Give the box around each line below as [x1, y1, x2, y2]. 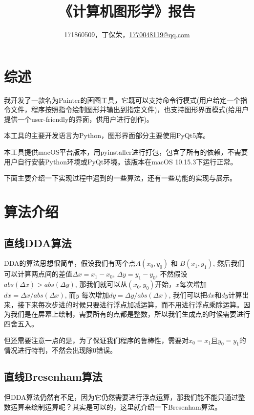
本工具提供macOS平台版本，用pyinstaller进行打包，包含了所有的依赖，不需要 [4, 147, 248, 157]
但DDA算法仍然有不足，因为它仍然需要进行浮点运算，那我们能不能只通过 [4, 392, 238, 402]
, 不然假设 [155, 269, 188, 279]
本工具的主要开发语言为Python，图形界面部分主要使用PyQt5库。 [4, 130, 210, 140]
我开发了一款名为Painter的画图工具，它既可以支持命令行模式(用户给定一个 [4, 94, 241, 105]
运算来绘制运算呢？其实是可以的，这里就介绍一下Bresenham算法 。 [10, 401, 222, 412]
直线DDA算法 [4, 235, 72, 250]
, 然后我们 [212, 258, 245, 268]
